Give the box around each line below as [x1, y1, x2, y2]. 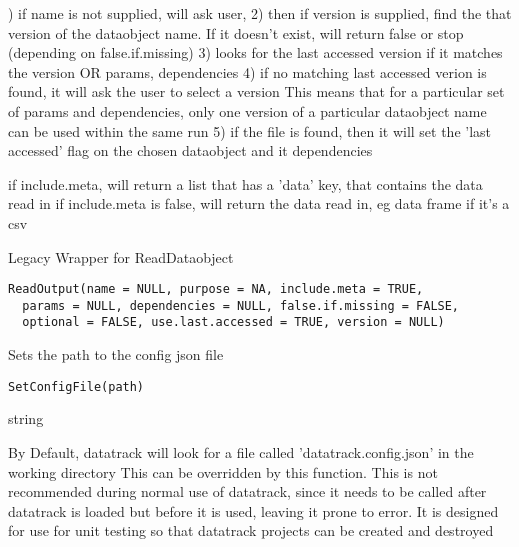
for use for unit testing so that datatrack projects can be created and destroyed [8, 520, 494, 541]
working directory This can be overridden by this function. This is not [8, 461, 438, 482]
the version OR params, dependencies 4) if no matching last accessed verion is [8, 61, 487, 82]
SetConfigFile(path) [8, 379, 145, 394]
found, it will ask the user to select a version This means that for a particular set [8, 81, 505, 102]
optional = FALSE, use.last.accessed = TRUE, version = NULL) [22, 315, 445, 330]
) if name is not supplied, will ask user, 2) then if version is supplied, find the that [8, 3, 512, 23]
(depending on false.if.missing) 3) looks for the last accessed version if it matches [8, 42, 503, 63]
